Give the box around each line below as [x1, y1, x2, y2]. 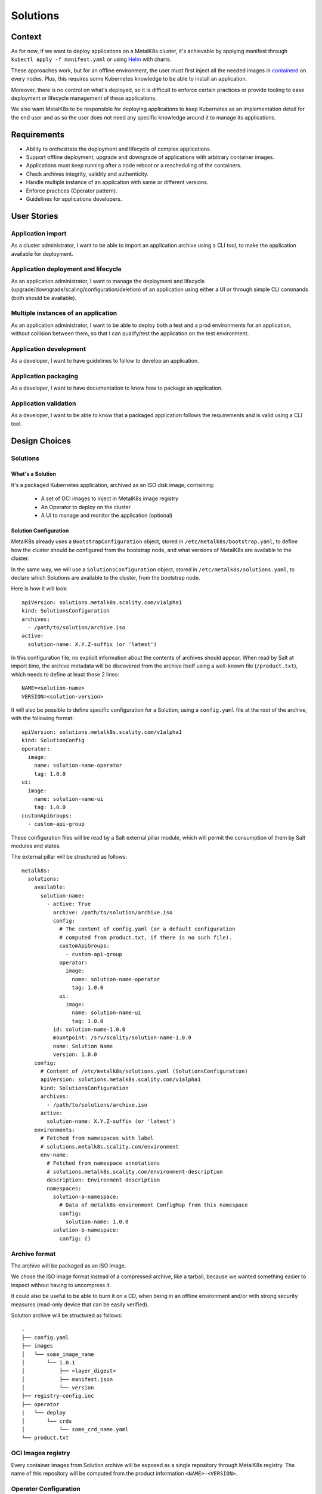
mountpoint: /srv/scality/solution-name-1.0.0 [52, 1034, 192, 1041]
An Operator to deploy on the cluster [41, 503, 131, 510]
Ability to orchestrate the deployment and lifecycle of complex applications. [26, 145, 212, 152]
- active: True [47, 901, 91, 908]
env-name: [40, 1151, 69, 1158]
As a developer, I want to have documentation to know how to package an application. [11, 384, 223, 391]
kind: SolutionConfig [21, 737, 85, 744]
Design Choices [11, 436, 72, 446]
